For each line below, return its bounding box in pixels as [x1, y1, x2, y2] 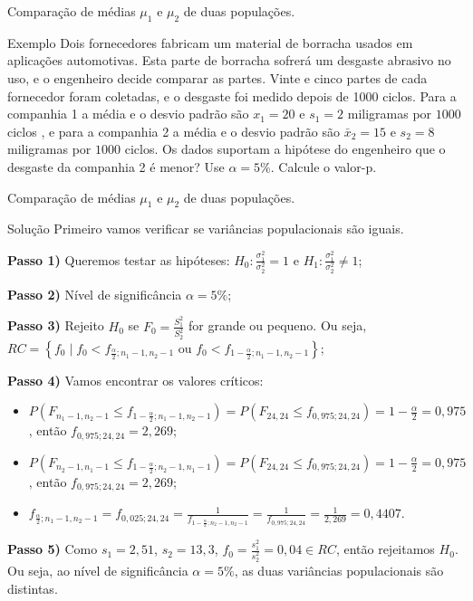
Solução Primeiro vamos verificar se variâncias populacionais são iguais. [7, 219, 404, 238]
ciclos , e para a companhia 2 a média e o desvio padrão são [7, 121, 340, 140]
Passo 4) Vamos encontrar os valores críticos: [7, 370, 264, 389]
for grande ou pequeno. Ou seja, [188, 316, 367, 335]
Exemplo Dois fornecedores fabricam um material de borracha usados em [7, 33, 413, 52]
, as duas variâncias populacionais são [234, 560, 444, 579]
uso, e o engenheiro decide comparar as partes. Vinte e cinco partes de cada [7, 68, 428, 87]
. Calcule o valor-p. [270, 157, 377, 176]
